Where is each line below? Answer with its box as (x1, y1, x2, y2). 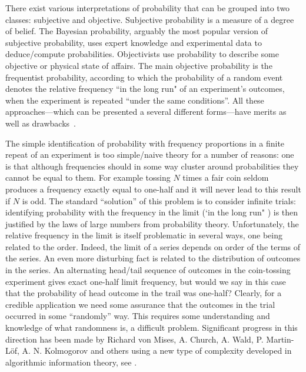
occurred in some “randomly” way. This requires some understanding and (5, 310, 270, 322)
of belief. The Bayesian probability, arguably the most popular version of (5, 25, 268, 37)
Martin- (266, 333, 294, 345)
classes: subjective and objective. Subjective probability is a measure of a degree (5, 13, 294, 25)
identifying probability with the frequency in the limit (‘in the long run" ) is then (5, 206, 298, 218)
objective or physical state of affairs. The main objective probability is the (5, 59, 272, 71)
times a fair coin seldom (182, 171, 269, 184)
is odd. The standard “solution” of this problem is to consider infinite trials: (22, 194, 296, 207)
